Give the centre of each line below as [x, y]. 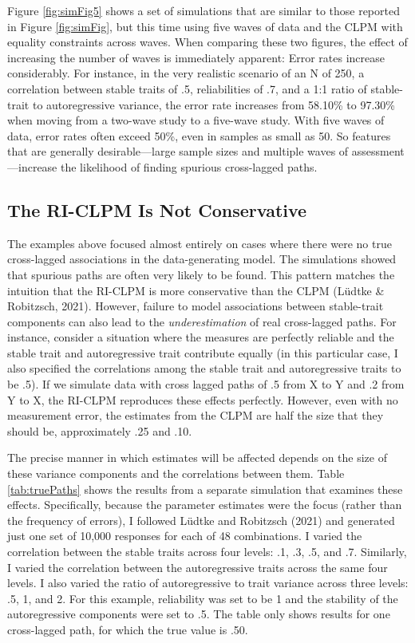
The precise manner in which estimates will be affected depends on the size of [197, 458]
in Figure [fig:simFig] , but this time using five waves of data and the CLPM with [205, 26]
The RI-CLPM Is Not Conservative [157, 209]
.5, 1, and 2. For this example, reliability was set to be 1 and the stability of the [203, 598]
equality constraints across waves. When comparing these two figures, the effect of [207, 42]
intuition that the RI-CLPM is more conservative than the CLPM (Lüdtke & [196, 290]
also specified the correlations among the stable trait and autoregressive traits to [204, 368]
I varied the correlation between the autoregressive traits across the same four [198, 567]
